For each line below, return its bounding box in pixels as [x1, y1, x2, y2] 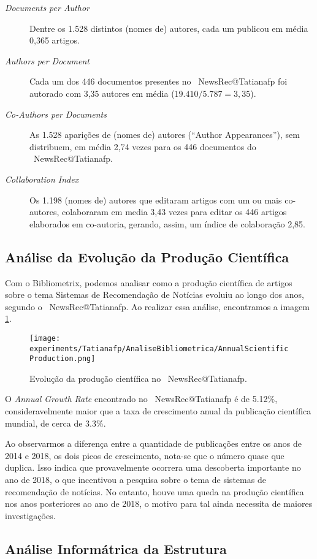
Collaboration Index [5, 172, 79, 185]
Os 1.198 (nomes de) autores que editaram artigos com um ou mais [29, 193, 282, 206]
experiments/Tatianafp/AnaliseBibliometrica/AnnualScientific [29, 344, 289, 353]
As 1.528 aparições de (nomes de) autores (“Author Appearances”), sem [29, 128, 300, 141]
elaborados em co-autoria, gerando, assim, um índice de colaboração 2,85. [29, 217, 305, 230]
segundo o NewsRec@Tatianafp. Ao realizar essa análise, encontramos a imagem [5, 300, 310, 313]
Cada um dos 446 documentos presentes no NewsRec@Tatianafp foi [29, 75, 288, 88]
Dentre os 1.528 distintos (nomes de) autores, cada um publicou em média [29, 21, 308, 34]
